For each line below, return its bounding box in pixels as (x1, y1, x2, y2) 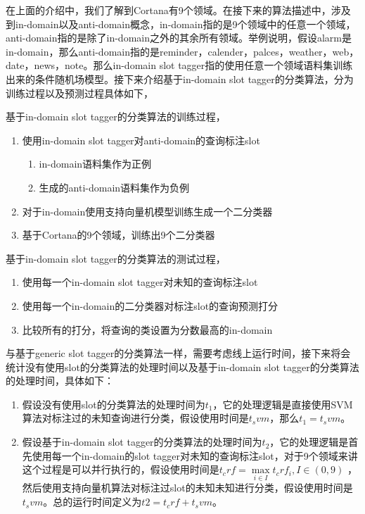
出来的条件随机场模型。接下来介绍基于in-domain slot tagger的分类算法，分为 (6, 71, 354, 86)
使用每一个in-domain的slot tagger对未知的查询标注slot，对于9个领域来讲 (32, 448, 358, 463)
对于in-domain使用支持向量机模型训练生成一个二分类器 (22, 203, 273, 218)
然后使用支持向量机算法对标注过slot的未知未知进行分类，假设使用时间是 (22, 480, 353, 495)
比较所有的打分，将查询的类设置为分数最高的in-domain (22, 322, 273, 337)
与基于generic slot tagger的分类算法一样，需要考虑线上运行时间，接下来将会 (6, 346, 351, 361)
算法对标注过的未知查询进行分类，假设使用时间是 (22, 410, 249, 425)
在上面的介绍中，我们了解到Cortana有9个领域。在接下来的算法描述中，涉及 (6, 3, 351, 17)
